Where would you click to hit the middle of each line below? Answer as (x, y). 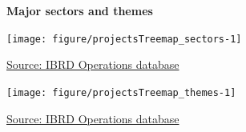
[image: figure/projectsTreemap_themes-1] (121, 92)
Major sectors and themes (80, 10)
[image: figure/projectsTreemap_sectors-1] (124, 39)
